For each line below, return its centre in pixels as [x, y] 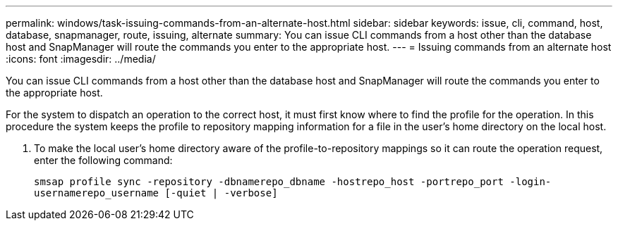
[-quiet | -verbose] [221, 193]
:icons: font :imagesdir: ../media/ [81, 59]
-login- [531, 182]
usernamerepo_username [97, 193]
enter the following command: [103, 160]
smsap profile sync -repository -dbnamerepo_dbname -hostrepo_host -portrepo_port [269, 182]
